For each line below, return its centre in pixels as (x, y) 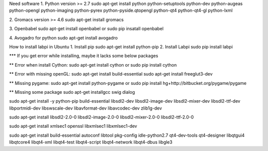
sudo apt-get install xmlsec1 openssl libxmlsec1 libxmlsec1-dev (73, 126)
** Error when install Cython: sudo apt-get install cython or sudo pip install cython (93, 65)
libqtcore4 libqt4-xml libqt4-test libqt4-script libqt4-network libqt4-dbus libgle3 (91, 142)
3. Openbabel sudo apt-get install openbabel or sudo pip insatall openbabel (86, 29)
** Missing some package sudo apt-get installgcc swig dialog (72, 92)
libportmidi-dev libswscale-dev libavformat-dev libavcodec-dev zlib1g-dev (86, 108)
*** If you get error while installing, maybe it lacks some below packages (84, 56)
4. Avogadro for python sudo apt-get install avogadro (64, 38)
